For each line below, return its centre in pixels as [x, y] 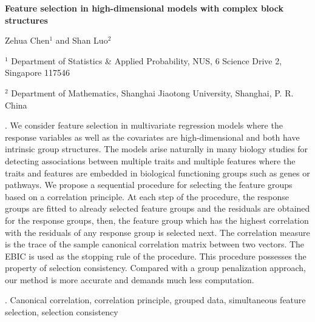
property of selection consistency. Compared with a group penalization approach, [155, 268]
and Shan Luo [82, 40]
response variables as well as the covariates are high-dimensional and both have [152, 137]
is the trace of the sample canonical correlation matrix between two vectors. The [155, 244]
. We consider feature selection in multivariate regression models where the [144, 125]
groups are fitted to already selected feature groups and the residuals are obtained [157, 208]
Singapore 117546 [38, 72]
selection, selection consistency [62, 312]
